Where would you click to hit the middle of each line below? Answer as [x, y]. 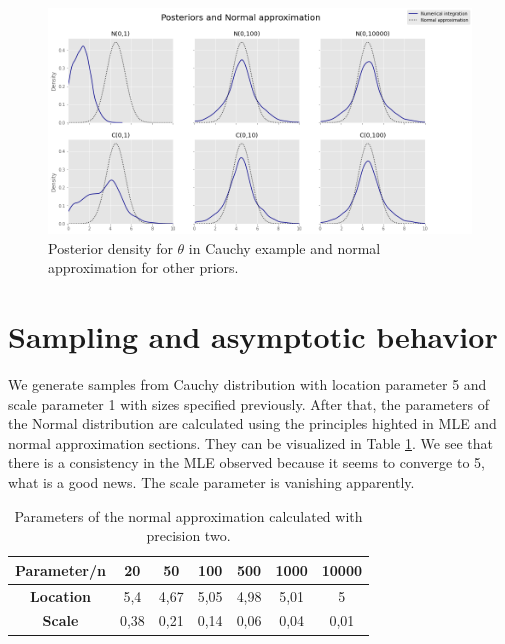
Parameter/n [60, 569]
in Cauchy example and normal [284, 247]
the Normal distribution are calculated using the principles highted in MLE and [252, 423]
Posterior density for [110, 247]
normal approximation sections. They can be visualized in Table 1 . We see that [250, 442]
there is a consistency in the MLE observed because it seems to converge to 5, [246, 462]
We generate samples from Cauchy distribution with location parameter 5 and [247, 383]
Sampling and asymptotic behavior [253, 336]
